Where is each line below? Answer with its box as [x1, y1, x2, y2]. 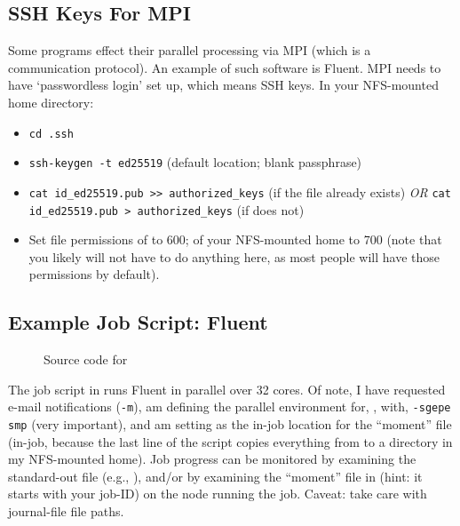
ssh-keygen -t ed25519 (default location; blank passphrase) [28, 153, 362, 171]
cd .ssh [28, 127, 74, 140]
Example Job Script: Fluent [8, 308, 268, 336]
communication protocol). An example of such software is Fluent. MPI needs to [8, 58, 441, 76]
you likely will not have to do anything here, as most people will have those [28, 247, 440, 266]
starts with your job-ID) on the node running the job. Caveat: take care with [8, 484, 427, 503]
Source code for [44, 350, 128, 369]
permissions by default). [28, 265, 160, 283]
